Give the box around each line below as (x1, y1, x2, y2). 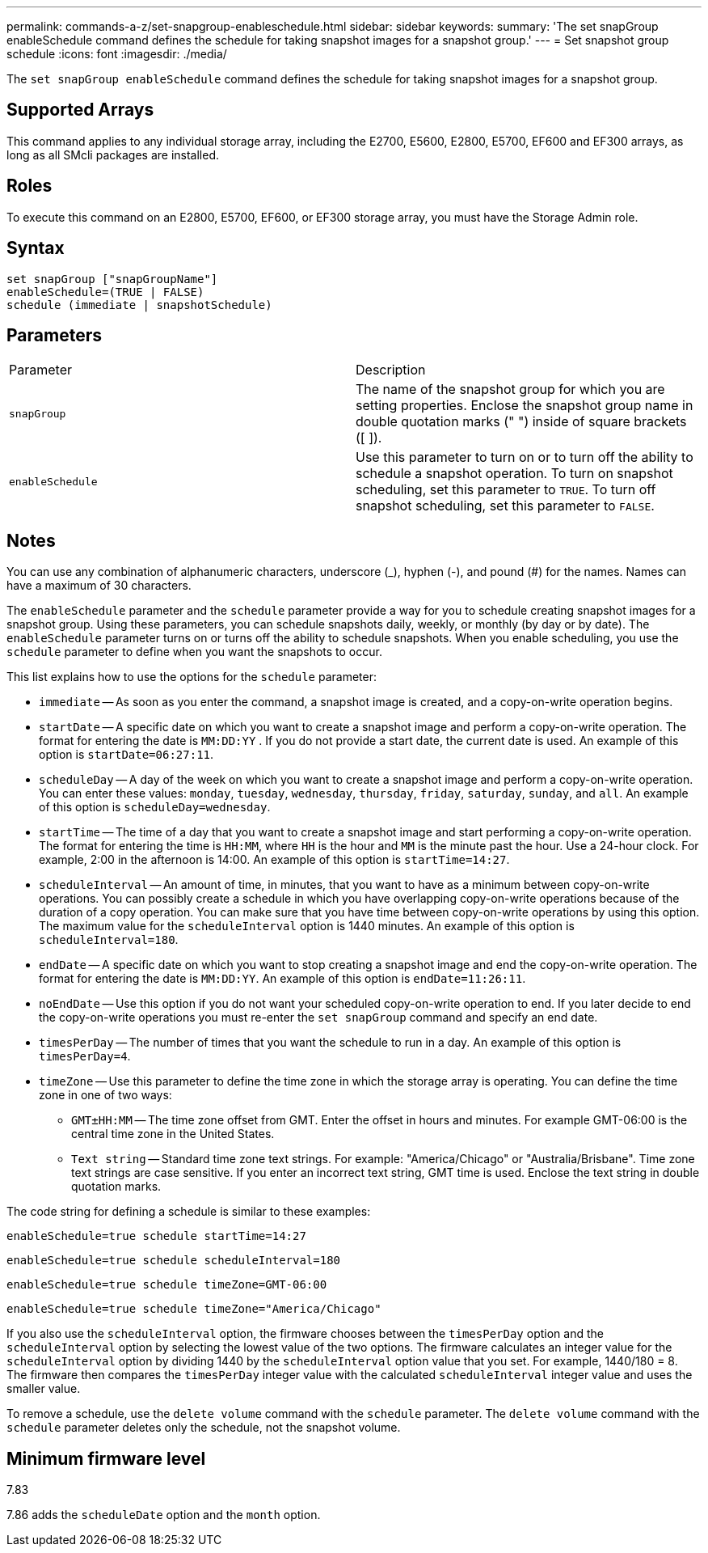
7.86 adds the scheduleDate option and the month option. (6, 1508, 321, 1522)
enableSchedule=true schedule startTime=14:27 (6, 1229, 306, 1243)
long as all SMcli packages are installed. (6, 147, 219, 162)
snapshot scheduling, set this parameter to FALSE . (356, 497, 655, 514)
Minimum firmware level (6, 1448, 206, 1469)
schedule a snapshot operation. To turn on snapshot (356, 465, 673, 482)
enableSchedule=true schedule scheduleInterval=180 (6, 1254, 341, 1267)
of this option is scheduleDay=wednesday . (39, 800, 271, 815)
